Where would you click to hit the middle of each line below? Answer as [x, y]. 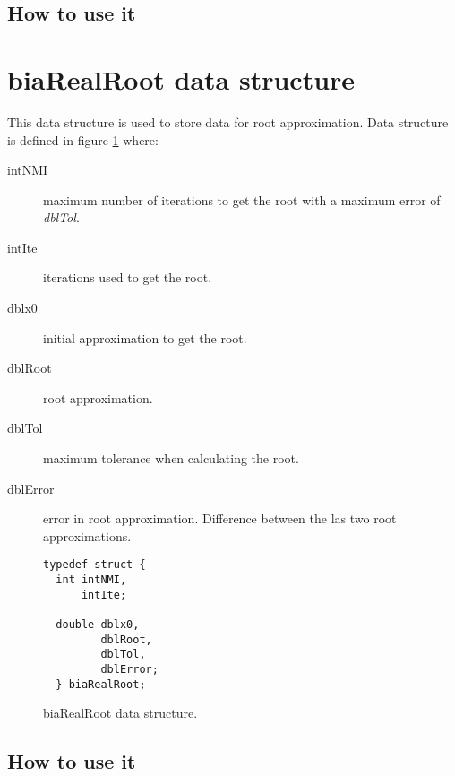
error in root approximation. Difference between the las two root [220, 518]
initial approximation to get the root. [145, 337]
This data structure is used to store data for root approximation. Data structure [228, 121]
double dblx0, [98, 625]
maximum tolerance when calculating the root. [171, 458]
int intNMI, [91, 580]
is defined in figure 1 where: [83, 139]
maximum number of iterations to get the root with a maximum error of [242, 199]
